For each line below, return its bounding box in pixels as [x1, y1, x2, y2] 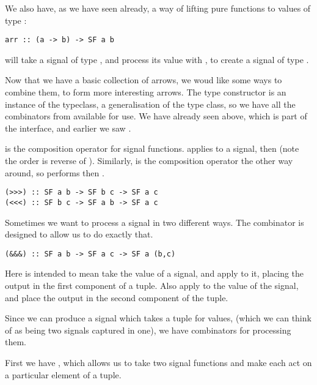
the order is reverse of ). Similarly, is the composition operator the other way [5, 154, 293, 166]
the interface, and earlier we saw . [5, 121, 131, 134]
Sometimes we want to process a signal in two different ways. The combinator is [5, 215, 304, 228]
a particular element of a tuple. [5, 368, 122, 381]
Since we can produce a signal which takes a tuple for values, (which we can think [5, 312, 312, 324]
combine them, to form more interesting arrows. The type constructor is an [5, 86, 286, 99]
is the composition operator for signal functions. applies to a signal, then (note [5, 142, 299, 155]
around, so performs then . [5, 166, 104, 179]
